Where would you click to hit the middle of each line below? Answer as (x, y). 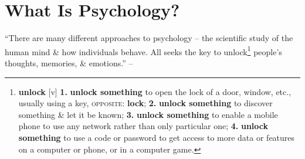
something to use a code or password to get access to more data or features (157, 137)
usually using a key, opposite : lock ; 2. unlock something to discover (145, 103)
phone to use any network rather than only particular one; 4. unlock (143, 126)
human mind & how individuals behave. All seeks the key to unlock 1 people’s (143, 50)
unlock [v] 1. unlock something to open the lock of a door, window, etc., (155, 91)
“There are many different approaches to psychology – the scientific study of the (149, 38)
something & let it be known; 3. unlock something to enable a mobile (148, 114)
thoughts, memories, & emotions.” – (69, 62)
